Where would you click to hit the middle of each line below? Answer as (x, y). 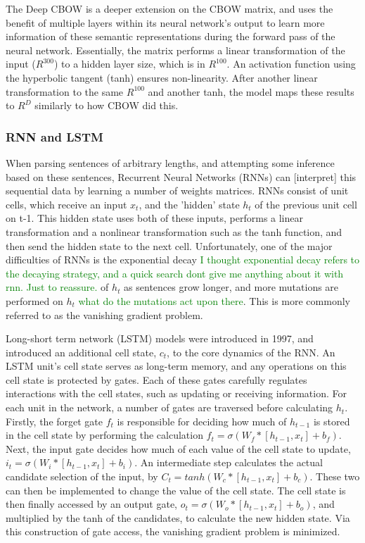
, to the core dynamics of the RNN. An (251, 352)
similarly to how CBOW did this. (107, 105)
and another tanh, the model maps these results (251, 91)
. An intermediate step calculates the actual (229, 462)
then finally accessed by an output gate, (91, 504)
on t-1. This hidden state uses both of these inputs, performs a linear (154, 218)
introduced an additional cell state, (81, 352)
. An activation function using (291, 64)
